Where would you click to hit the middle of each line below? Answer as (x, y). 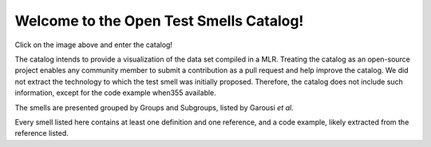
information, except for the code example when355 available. (116, 93)
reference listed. (42, 133)
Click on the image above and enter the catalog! (94, 45)
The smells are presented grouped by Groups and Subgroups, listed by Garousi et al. (154, 107)
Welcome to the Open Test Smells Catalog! (159, 21)
